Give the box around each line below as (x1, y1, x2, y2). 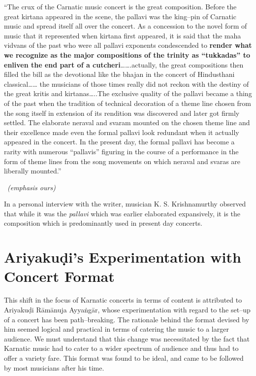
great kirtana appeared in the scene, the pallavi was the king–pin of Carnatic (4, 11, 237, 21)
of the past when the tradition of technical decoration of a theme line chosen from (4, 98, 251, 108)
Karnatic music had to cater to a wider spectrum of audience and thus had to (4, 343, 239, 353)
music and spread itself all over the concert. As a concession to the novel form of (4, 21, 247, 31)
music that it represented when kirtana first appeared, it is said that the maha (4, 30, 241, 40)
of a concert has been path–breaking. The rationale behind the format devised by (4, 314, 250, 324)
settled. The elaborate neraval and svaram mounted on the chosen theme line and (4, 117, 250, 128)
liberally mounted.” (4, 166, 62, 176)
